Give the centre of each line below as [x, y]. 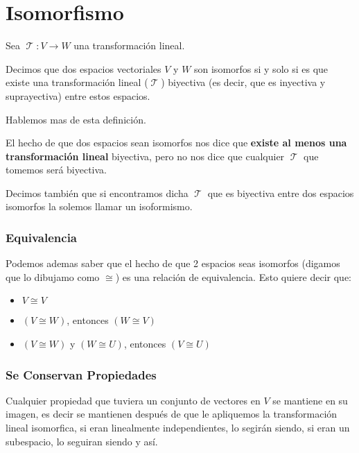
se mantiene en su [310, 400]
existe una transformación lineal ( [77, 82]
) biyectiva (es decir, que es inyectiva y [243, 82]
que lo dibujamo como [53, 276]
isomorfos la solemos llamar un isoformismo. [99, 206]
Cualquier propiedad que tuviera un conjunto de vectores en [133, 400]
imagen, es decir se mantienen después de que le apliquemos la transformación [172, 414]
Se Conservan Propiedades [81, 374]
